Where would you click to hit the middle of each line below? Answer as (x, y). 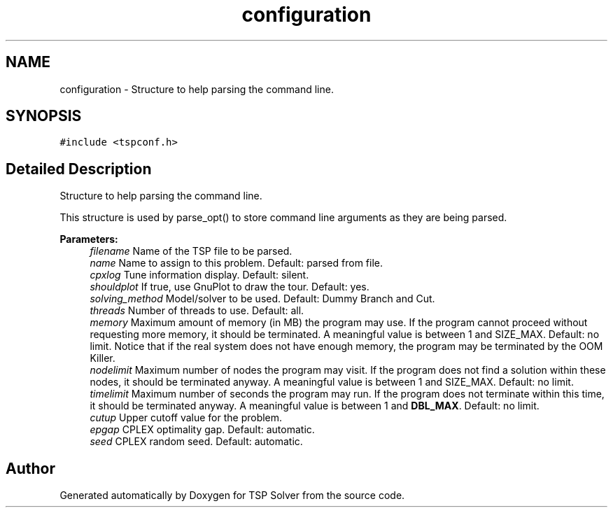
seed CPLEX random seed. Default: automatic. (196, 442)
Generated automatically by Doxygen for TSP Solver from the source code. (232, 496)
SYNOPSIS (44, 116)
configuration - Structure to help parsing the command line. (197, 89)
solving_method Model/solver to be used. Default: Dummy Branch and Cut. (262, 299)
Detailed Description (79, 169)
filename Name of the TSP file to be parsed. (191, 251)
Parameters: (89, 239)
